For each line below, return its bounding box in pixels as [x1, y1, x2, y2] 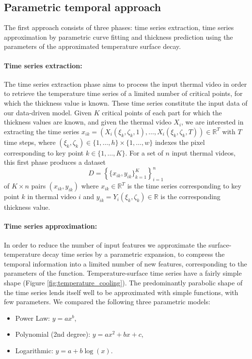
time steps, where [4, 137, 56, 147]
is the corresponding [160, 191, 220, 202]
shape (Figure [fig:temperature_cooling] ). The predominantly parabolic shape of [4, 278, 243, 287]
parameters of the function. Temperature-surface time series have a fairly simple [4, 268, 242, 278]
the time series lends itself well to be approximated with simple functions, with [4, 287, 238, 297]
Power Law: [15, 312, 50, 323]
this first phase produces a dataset [4, 157, 106, 167]
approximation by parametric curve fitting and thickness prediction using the [4, 31, 233, 42]
